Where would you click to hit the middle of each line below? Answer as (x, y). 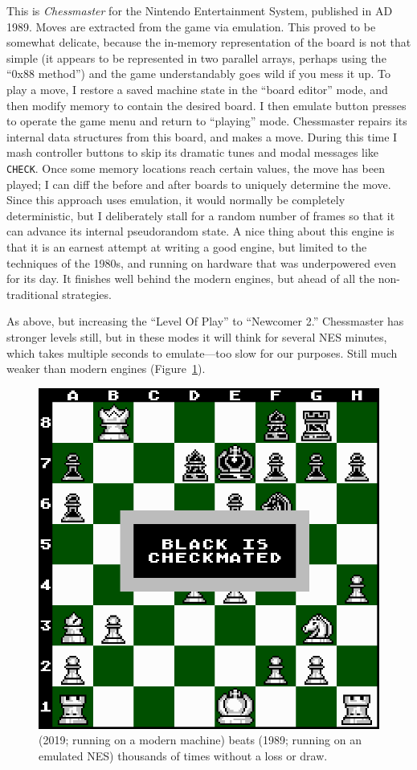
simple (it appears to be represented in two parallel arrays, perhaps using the (196, 57)
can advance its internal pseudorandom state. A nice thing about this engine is (200, 231)
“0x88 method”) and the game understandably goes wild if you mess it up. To (198, 74)
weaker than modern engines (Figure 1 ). (106, 369)
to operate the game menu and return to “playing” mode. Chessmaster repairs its (207, 121)
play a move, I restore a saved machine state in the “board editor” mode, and (197, 89)
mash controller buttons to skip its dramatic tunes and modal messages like (193, 152)
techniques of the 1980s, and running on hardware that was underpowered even (201, 262)
